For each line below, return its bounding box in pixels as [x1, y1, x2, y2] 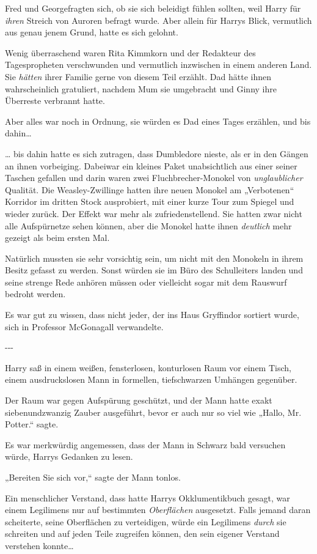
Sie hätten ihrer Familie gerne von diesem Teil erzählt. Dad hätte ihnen [5, 70, 271, 83]
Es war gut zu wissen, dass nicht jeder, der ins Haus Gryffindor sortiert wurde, [5, 308, 299, 321]
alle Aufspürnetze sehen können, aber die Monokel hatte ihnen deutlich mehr [5, 219, 292, 232]
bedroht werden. [5, 287, 66, 300]
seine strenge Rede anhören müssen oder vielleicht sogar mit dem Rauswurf [5, 275, 287, 288]
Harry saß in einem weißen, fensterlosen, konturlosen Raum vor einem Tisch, [5, 361, 291, 374]
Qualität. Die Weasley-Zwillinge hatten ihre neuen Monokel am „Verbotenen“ [5, 183, 294, 196]
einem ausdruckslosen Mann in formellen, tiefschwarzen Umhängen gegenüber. [5, 373, 297, 386]
